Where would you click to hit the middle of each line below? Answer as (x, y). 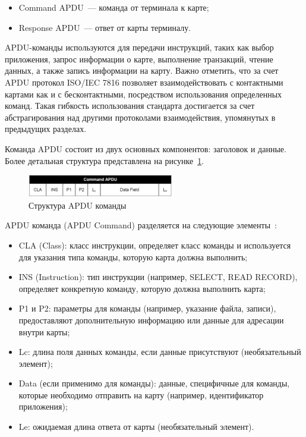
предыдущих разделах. (46, 129)
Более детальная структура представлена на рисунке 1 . (105, 160)
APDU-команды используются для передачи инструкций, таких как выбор (139, 47)
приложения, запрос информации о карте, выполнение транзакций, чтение (139, 59)
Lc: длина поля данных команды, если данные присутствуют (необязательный (160, 352)
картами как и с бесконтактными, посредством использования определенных (143, 94)
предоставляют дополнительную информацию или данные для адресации (151, 320)
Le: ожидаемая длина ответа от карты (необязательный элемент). (136, 427)
